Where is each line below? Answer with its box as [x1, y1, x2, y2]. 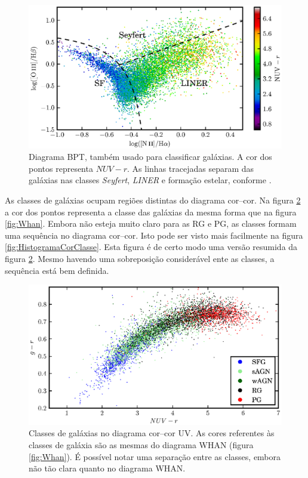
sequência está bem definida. [5, 264, 109, 276]
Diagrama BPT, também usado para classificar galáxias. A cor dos [29, 150, 272, 163]
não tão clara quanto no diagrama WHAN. [29, 462, 186, 474]
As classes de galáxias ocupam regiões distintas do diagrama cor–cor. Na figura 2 [5, 193, 301, 206]
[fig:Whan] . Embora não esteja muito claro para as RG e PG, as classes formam [5, 217, 297, 230]
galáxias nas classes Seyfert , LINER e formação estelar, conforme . [29, 174, 272, 186]
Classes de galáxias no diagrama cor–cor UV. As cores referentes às [29, 427, 275, 439]
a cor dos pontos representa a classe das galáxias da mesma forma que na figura [5, 205, 297, 218]
